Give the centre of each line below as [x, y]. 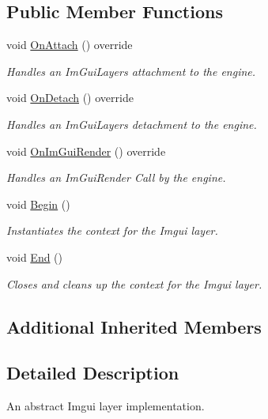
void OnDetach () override [70, 98]
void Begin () [38, 204]
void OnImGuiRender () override [86, 151]
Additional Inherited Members [134, 326]
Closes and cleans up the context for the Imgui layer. [134, 283]
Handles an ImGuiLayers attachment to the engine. [131, 71]
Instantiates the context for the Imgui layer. [112, 230]
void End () [35, 257]
